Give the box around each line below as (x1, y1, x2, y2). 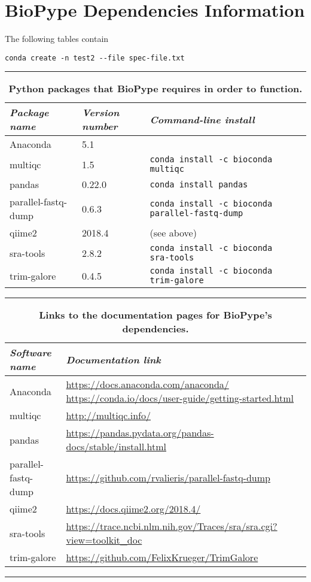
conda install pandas (150, 179, 248, 189)
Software (10, 345, 51, 360)
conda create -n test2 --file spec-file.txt (5, 53, 185, 62)
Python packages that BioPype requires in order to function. (8, 81, 303, 96)
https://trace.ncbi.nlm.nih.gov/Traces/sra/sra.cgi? (66, 519, 278, 533)
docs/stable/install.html (66, 439, 166, 454)
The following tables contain (5, 32, 109, 45)
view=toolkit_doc (66, 533, 142, 547)
